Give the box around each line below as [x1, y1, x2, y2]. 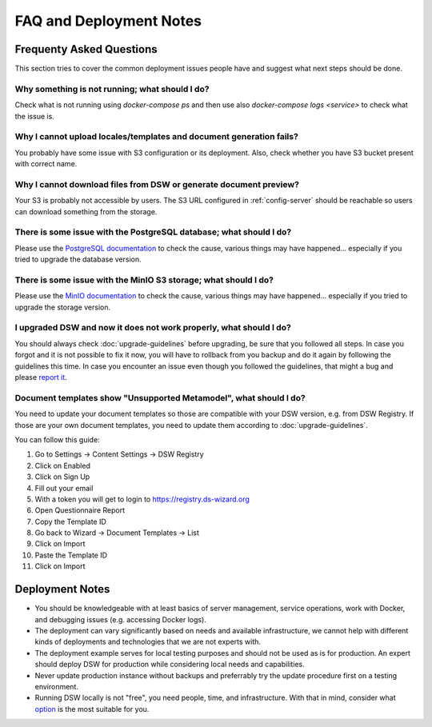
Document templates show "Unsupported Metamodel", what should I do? [14, 392, 306, 403]
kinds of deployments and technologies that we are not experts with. [34, 637, 262, 647]
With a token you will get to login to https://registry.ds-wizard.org [34, 494, 250, 504]
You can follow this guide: [14, 434, 100, 444]
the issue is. [14, 111, 55, 121]
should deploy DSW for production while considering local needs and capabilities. [34, 660, 305, 669]
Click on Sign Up [34, 472, 90, 481]
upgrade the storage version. [14, 302, 111, 312]
